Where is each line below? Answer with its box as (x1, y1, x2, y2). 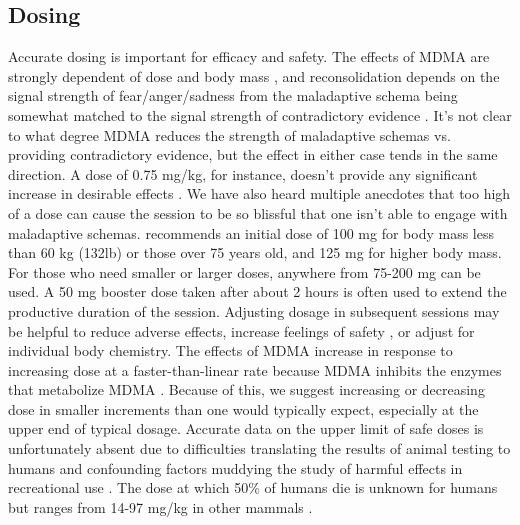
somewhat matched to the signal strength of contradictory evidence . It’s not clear (8, 104, 512, 125)
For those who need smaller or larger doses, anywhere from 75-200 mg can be (8, 261, 481, 282)
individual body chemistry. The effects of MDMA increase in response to (8, 340, 453, 361)
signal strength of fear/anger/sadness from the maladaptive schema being (8, 85, 458, 106)
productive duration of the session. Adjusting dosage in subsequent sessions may (8, 300, 500, 321)
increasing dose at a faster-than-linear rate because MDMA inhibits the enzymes (8, 359, 502, 380)
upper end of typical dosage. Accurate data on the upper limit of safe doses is (8, 418, 484, 439)
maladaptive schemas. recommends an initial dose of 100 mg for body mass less (8, 222, 494, 243)
